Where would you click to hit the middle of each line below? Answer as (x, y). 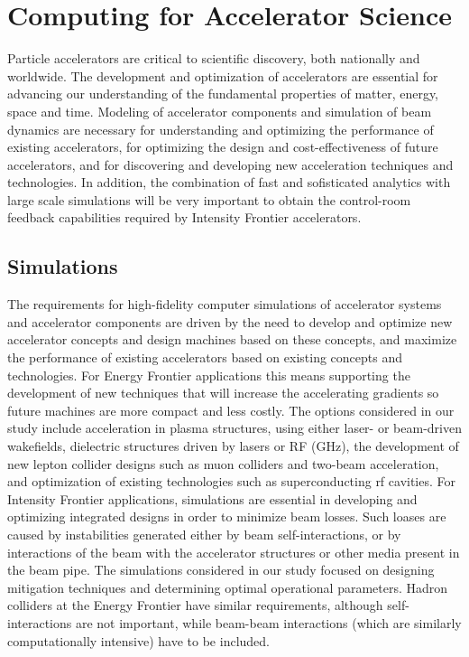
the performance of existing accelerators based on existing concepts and (205, 357)
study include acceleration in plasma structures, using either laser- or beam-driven (234, 428)
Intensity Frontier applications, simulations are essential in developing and (212, 498)
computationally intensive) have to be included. (138, 640)
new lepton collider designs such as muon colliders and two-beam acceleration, (223, 463)
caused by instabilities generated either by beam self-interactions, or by (204, 534)
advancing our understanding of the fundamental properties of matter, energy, (223, 94)
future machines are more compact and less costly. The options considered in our (231, 410)
